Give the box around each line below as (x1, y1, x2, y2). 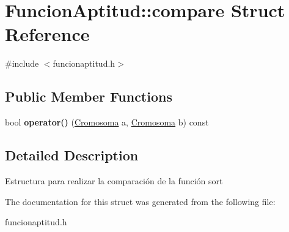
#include (5, 57, 39, 70)
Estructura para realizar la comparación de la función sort (5, 174, 223, 187)
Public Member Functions (5, 87, 172, 106)
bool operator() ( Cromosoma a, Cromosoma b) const (5, 116, 209, 129)
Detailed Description (5, 146, 139, 165)
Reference (5, 21, 90, 47)
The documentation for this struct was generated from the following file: (5, 195, 276, 208)
